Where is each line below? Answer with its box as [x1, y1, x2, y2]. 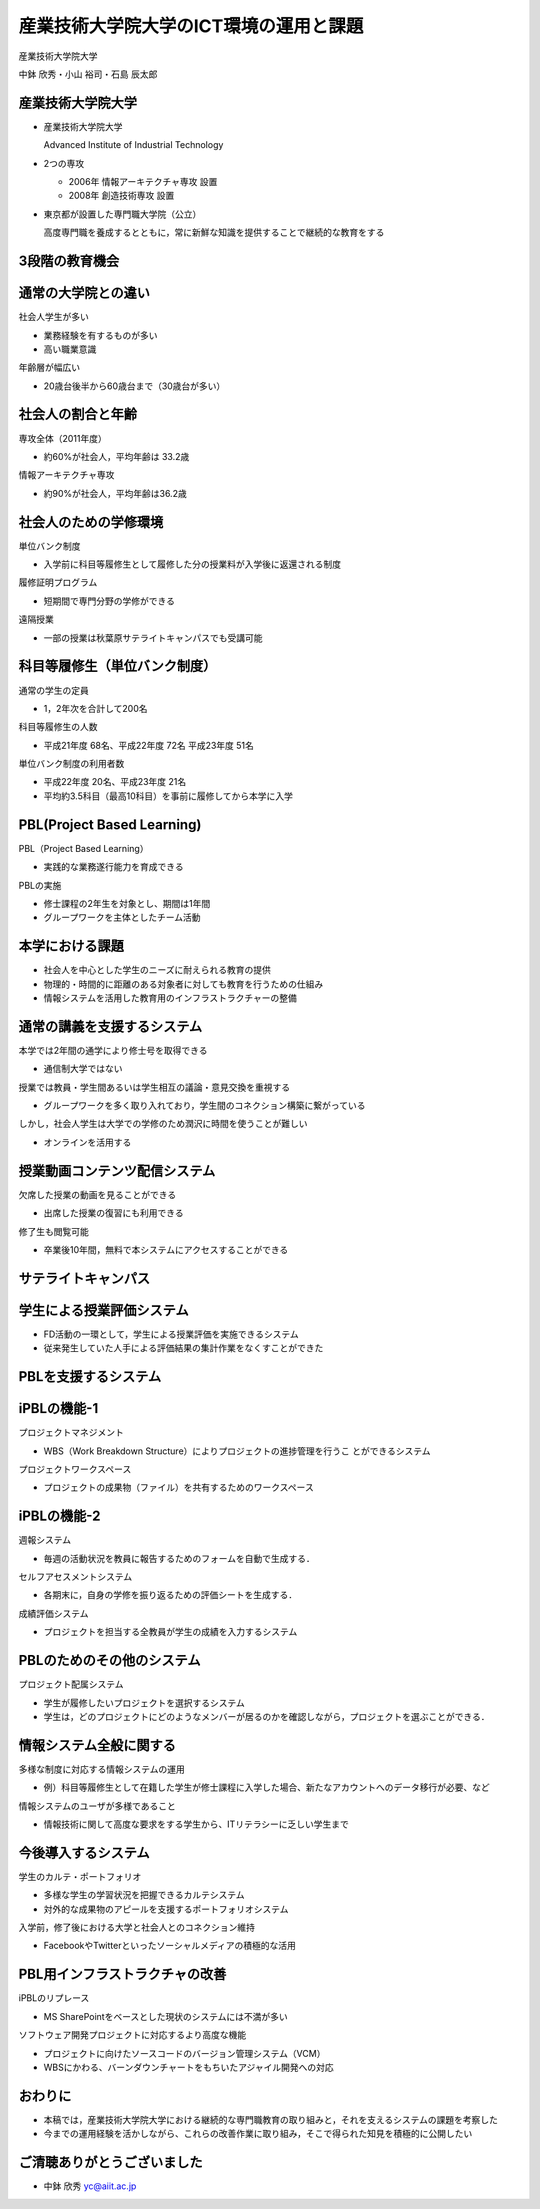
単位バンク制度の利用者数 [18, 758, 125, 770]
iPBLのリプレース [18, 1992, 90, 2004]
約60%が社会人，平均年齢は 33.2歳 [43, 450, 190, 462]
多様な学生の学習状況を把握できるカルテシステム [43, 1889, 245, 1901]
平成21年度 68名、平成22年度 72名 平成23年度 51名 [43, 739, 255, 751]
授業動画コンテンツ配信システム [18, 1162, 216, 1179]
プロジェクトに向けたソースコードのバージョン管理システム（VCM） [43, 2047, 326, 2059]
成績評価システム [18, 1607, 89, 1619]
